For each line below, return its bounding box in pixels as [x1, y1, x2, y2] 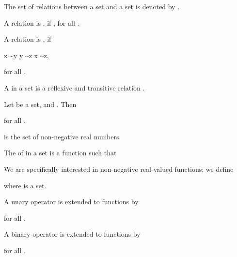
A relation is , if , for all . [4, 17, 79, 28]
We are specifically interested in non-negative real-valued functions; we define [4, 164, 234, 174]
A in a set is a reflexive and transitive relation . [4, 82, 145, 92]
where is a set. [4, 180, 47, 190]
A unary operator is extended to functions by [4, 197, 139, 207]
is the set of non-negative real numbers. [4, 131, 121, 141]
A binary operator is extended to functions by [4, 229, 141, 239]
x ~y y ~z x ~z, [4, 50, 49, 60]
